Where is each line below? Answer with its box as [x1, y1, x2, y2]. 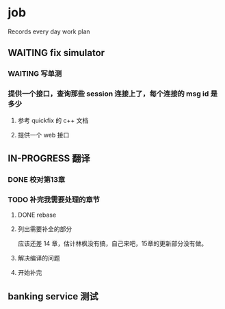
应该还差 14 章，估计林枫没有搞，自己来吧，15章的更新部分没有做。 [17, 239, 208, 247]
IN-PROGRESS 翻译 [8, 152, 91, 164]
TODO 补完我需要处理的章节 [8, 195, 100, 204]
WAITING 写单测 [8, 69, 62, 79]
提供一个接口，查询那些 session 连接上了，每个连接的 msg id [8, 89, 209, 98]
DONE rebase [17, 211, 57, 219]
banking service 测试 [8, 291, 98, 302]
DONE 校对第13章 [8, 174, 66, 184]
